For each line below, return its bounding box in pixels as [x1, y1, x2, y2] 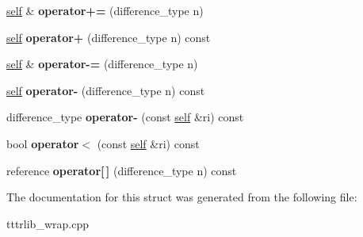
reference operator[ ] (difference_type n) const [6, 162, 237, 178]
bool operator [6, 135, 79, 151]
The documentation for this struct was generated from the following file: [6, 189, 357, 205]
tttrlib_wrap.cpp [6, 215, 89, 231]
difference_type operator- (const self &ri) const [6, 109, 244, 125]
